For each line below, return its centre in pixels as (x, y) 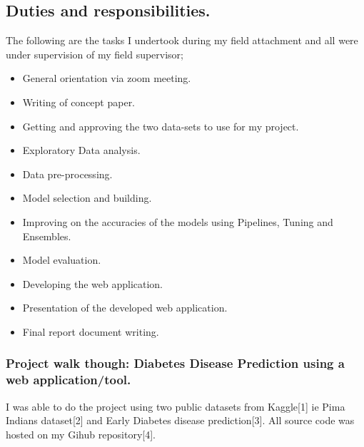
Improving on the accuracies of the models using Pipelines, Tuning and (178, 221)
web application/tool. (69, 380)
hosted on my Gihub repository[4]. (81, 434)
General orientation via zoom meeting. (107, 78)
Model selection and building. (87, 198)
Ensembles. (47, 236)
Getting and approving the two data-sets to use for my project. (161, 126)
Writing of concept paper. (79, 102)
